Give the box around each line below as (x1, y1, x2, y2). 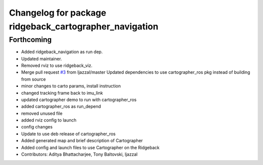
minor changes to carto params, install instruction (21, 83, 121, 89)
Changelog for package (9, 7, 107, 18)
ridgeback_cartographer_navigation (9, 21, 158, 32)
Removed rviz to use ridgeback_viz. (21, 62, 93, 68)
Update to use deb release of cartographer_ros (21, 131, 116, 137)
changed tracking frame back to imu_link (21, 90, 103, 96)
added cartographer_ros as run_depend (21, 103, 101, 109)
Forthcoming (9, 35, 52, 44)
